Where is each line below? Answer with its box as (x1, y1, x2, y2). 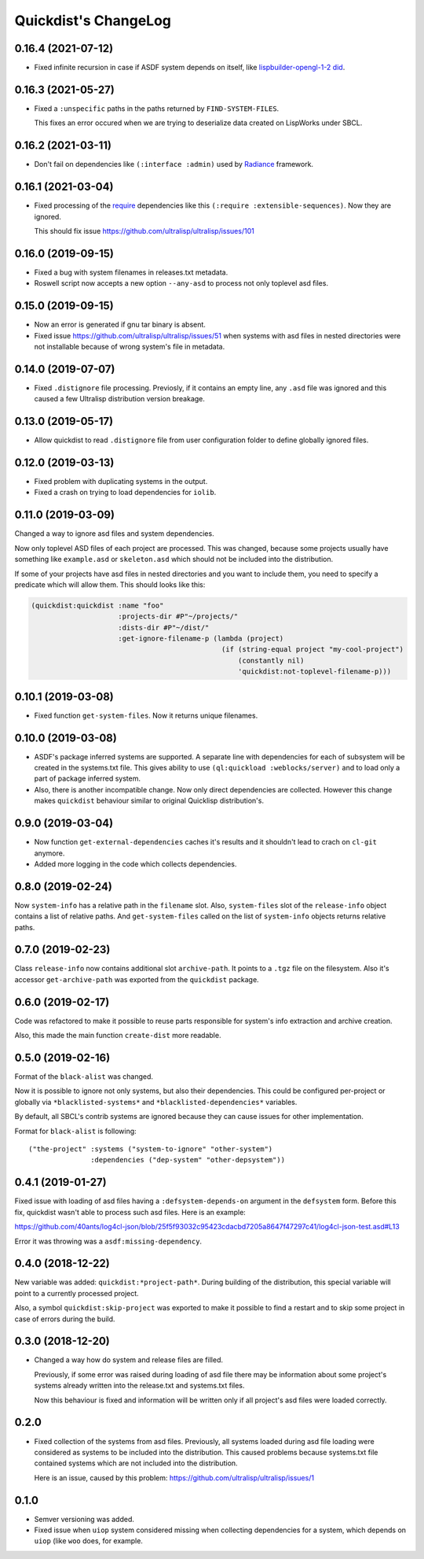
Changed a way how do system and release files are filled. (34, 1355, 224, 1365)
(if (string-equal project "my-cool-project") (221, 645, 404, 654)
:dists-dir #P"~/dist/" (118, 622, 210, 632)
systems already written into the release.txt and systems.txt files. (34, 1381, 245, 1391)
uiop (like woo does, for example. (34, 1536, 143, 1546)
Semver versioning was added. (34, 1514, 135, 1524)
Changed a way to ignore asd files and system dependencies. (14, 529, 215, 538)
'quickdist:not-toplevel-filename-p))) (238, 667, 392, 676)
